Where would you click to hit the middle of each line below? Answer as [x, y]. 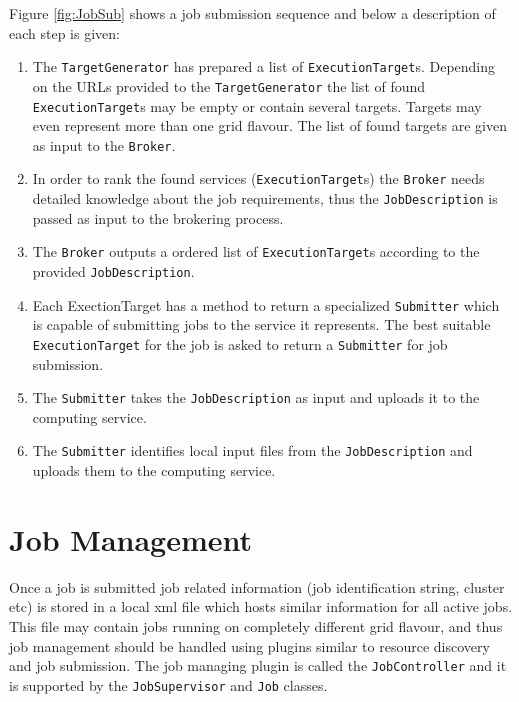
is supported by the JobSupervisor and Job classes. [168, 684]
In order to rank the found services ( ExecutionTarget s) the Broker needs [258, 178]
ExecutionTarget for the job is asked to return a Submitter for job [240, 343]
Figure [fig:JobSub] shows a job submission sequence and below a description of [252, 13]
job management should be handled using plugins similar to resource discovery [249, 645]
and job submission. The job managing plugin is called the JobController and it [258, 665]
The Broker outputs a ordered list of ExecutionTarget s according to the [256, 251]
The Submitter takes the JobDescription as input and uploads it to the [256, 397]
